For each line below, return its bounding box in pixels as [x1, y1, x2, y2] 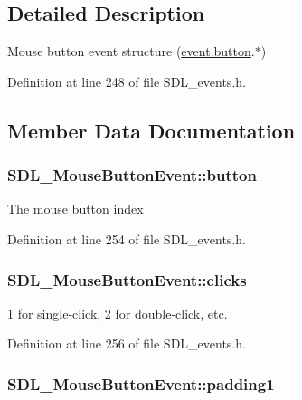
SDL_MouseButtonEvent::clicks [7, 268, 247, 290]
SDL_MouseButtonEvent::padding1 [7, 372, 275, 395]
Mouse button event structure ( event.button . [7, 42, 255, 61]
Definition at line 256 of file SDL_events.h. [7, 334, 246, 353]
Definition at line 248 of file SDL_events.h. [7, 71, 246, 90]
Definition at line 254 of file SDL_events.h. [7, 229, 246, 248]
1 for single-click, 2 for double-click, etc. [7, 303, 228, 322]
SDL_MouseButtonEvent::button [7, 164, 257, 186]
